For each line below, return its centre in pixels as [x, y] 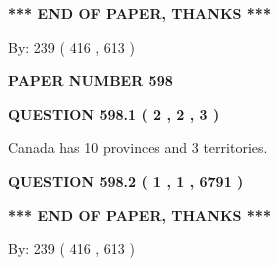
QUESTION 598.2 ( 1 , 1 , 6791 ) [126, 180]
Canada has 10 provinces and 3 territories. [138, 147]
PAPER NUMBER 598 [90, 80]
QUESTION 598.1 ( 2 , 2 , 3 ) [114, 113]
